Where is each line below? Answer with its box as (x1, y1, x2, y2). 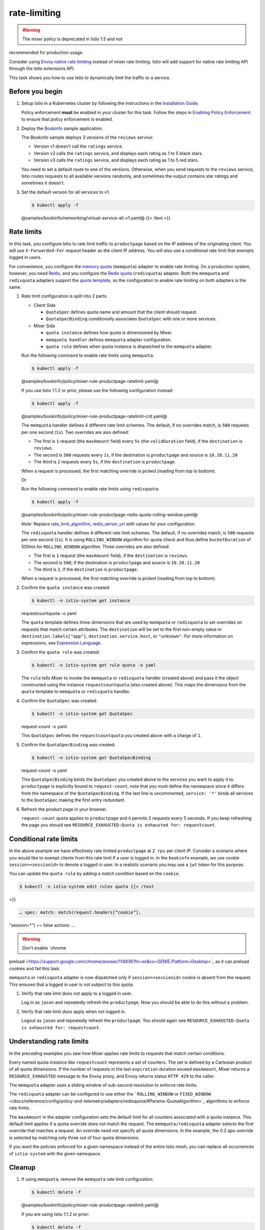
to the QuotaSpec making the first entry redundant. (21, 797, 126, 803)
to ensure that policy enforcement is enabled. (21, 116, 113, 123)
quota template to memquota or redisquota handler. (21, 689, 131, 695)
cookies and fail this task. (9, 965, 61, 971)
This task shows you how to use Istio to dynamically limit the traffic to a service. (9, 74, 171, 81)
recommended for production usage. (9, 50, 83, 56)
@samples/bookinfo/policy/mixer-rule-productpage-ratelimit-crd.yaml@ (21, 413, 167, 419)
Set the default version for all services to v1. (21, 189, 110, 195)
